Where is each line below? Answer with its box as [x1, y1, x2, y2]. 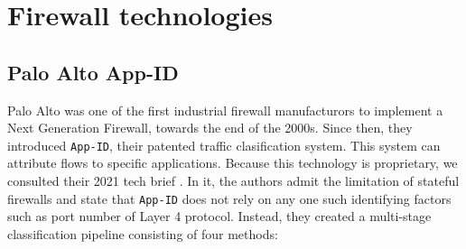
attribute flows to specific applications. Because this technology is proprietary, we [7, 153, 458, 172]
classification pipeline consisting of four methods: [7, 224, 278, 243]
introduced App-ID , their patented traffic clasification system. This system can [7, 135, 441, 154]
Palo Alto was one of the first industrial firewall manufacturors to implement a [7, 100, 443, 119]
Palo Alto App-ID [7, 58, 179, 86]
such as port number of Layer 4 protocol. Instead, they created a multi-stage [7, 207, 432, 226]
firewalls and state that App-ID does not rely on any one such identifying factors [7, 189, 452, 207]
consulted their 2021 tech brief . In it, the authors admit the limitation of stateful [7, 171, 460, 190]
